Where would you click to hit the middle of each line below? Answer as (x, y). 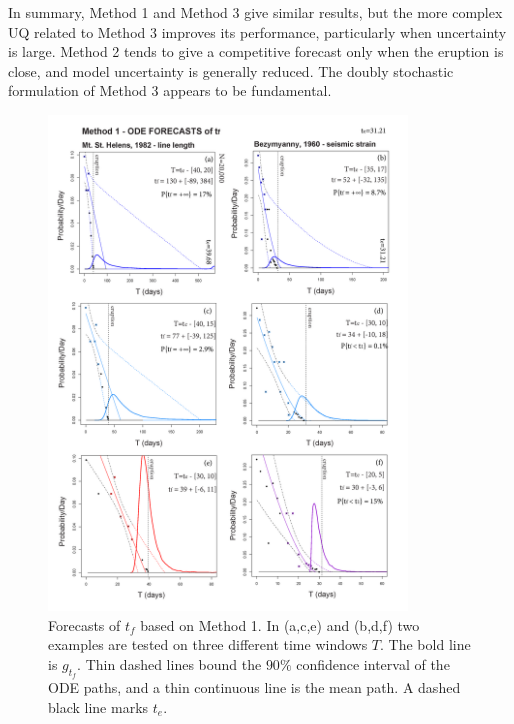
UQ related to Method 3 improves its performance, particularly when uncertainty (257, 31)
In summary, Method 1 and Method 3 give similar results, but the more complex (255, 12)
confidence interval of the (373, 663)
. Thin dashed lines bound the (169, 663)
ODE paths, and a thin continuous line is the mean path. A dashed (254, 686)
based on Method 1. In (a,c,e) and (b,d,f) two (280, 624)
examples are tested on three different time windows (208, 644)
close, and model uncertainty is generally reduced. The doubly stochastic (231, 70)
